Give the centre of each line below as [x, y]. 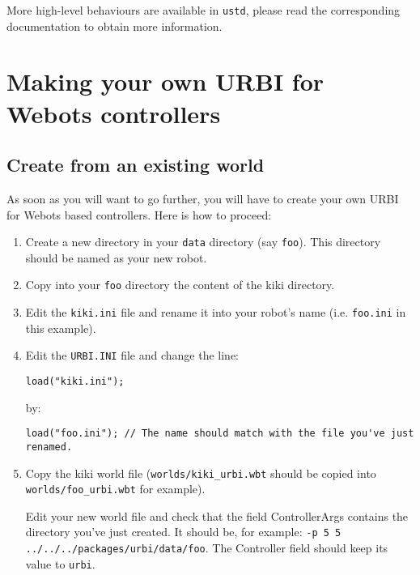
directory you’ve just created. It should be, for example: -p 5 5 [183, 532]
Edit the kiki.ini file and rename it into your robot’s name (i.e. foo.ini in [216, 312]
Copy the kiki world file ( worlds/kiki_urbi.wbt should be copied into [201, 473]
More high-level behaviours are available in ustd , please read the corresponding [204, 10]
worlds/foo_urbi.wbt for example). [115, 489]
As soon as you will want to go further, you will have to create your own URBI [203, 199]
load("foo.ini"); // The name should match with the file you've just [220, 434]
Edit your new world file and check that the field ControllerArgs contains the [217, 515]
